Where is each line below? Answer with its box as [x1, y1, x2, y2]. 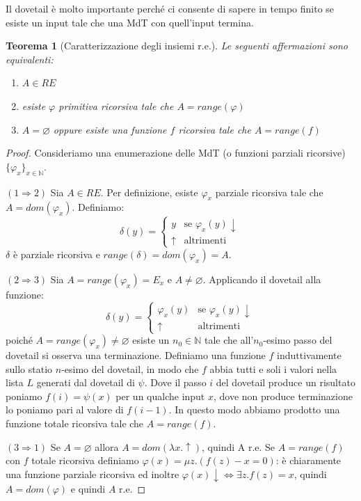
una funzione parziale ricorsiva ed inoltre [6, 466, 179, 481]
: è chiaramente [275, 453, 342, 468]
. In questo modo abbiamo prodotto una [168, 402, 340, 417]
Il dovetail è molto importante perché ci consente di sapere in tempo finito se [6, 1, 335, 15]
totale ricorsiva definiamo [31, 453, 139, 468]
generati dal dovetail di [36, 375, 135, 390]
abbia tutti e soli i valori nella [209, 361, 337, 376]
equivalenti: [6, 51, 54, 66]
